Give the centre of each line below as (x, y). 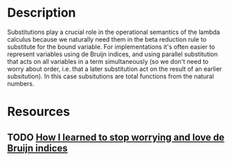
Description (42, 13)
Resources (39, 112)
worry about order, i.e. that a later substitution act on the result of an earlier (115, 69)
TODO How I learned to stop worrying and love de (116, 137)
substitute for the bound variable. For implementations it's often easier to (111, 46)
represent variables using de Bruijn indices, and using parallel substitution (113, 54)
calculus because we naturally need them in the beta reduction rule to (107, 39)
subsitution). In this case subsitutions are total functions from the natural (111, 76)
